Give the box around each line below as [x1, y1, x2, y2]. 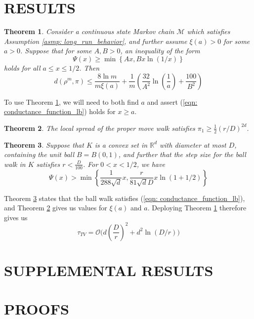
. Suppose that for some [20, 45, 92, 56]
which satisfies [187, 26, 230, 37]
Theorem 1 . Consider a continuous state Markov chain [4, 26, 174, 37]
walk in [4, 159, 26, 169]
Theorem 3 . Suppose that [4, 139, 84, 150]
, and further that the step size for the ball [118, 149, 246, 159]
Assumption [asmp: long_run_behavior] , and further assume [4, 36, 187, 46]
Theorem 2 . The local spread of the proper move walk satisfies [4, 122, 195, 133]
